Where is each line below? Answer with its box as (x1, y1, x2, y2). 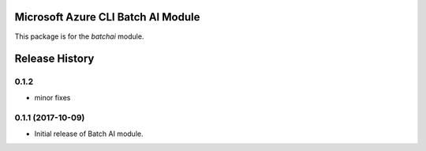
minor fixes (34, 92, 71, 102)
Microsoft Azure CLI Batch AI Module (14, 10, 200, 24)
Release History (14, 52, 95, 66)
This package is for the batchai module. (14, 32, 144, 41)
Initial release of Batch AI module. (34, 129, 144, 138)
